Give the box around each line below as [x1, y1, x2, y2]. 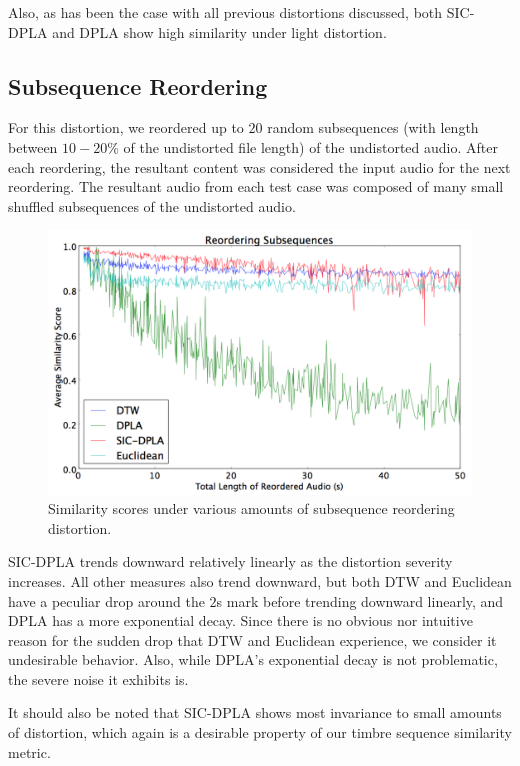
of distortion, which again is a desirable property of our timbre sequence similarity [8, 722, 512, 743]
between [8, 136, 58, 157]
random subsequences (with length [267, 117, 479, 138]
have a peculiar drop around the [8, 590, 205, 611]
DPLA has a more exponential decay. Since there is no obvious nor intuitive [8, 610, 473, 631]
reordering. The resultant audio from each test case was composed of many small [8, 176, 504, 197]
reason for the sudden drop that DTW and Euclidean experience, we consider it [8, 629, 497, 650]
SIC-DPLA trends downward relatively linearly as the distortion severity [8, 551, 453, 572]
